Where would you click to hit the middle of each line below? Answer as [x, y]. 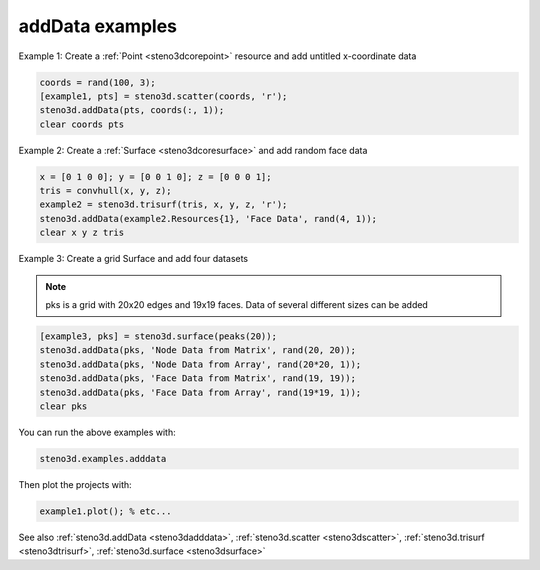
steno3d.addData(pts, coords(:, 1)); [132, 110]
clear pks [63, 406]
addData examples [98, 26]
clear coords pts [82, 124]
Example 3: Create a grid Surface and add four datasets [133, 259]
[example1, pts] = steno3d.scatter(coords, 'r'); [163, 96]
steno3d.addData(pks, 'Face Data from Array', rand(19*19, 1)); [200, 392]
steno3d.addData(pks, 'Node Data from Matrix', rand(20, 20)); [198, 350]
